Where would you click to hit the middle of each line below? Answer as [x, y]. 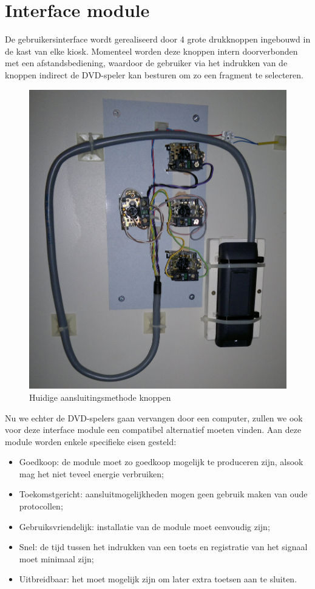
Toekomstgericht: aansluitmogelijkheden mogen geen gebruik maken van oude [163, 494]
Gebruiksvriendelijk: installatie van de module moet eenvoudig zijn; [144, 526]
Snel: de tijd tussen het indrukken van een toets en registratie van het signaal [163, 547]
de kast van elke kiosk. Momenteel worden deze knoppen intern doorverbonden [151, 51]
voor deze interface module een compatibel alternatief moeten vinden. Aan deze [153, 430]
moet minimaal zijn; [56, 558]
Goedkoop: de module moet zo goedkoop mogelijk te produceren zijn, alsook [161, 462]
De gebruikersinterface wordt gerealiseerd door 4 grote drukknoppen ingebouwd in [158, 39]
